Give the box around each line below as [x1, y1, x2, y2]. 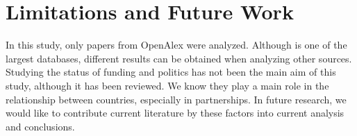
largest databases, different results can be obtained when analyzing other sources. [6, 51, 352, 65]
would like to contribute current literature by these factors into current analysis [6, 105, 344, 120]
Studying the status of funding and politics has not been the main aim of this [6, 65, 336, 79]
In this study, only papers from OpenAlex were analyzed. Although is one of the [6, 37, 347, 52]
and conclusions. [6, 119, 75, 133]
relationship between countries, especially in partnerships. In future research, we [6, 92, 347, 106]
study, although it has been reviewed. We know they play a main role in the [6, 78, 329, 92]
